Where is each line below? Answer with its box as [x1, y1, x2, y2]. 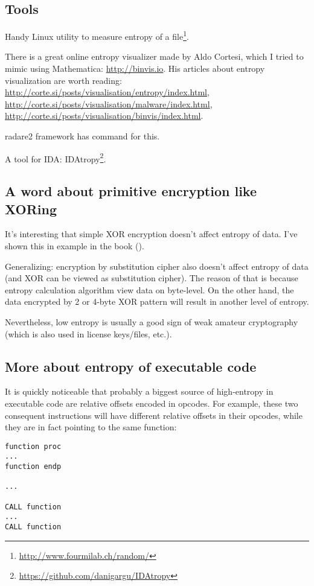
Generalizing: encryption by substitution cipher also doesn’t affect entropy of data [5, 260, 309, 272]
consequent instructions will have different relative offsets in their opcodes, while [5, 409, 303, 421]
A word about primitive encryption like [5, 182, 257, 200]
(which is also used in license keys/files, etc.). [5, 327, 172, 340]
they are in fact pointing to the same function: [5, 421, 177, 433]
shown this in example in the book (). [5, 240, 144, 252]
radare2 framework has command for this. [5, 130, 160, 142]
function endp [5, 462, 62, 471]
